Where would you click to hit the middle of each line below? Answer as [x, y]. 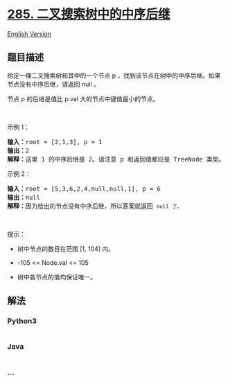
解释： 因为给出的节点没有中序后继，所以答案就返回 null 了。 [95, 206]
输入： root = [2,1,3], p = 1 [55, 142]
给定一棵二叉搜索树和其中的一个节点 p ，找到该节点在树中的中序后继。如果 [114, 75]
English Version [29, 34]
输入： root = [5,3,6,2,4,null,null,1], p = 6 [84, 189]
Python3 [22, 321]
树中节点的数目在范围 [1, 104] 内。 [66, 249]
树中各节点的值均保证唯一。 [57, 277]
